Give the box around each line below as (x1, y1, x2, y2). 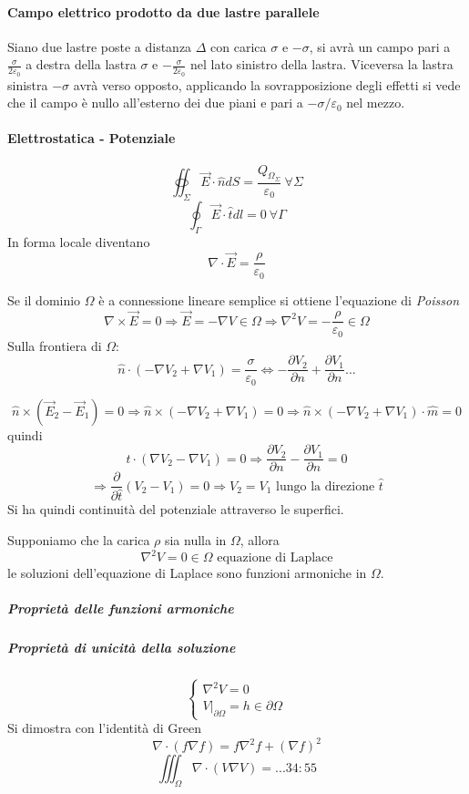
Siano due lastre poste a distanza (7, 36, 192, 56)
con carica (210, 36, 267, 56)
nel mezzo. (346, 93, 405, 112)
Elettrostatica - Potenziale (7, 129, 176, 148)
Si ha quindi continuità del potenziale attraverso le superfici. (7, 500, 344, 519)
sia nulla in (164, 531, 227, 550)
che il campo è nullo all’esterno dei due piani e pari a (7, 93, 303, 112)
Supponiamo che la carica (7, 531, 150, 550)
